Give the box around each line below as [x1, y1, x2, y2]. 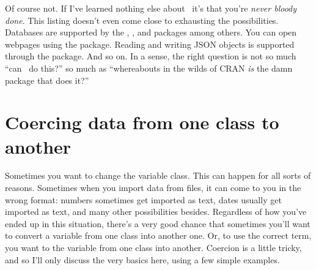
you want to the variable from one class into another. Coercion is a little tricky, [5, 241, 302, 254]
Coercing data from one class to [5, 110, 279, 135]
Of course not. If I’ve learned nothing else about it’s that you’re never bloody [5, 2, 297, 14]
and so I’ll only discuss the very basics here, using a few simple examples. [5, 253, 280, 266]
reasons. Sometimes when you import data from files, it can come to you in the [5, 181, 301, 194]
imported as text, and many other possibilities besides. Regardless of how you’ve [5, 205, 307, 218]
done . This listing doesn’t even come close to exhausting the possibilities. [5, 13, 279, 26]
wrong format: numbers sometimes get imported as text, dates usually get [5, 193, 282, 206]
